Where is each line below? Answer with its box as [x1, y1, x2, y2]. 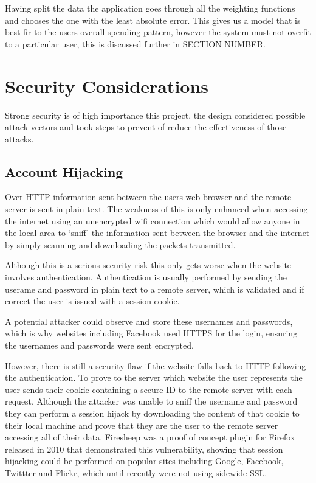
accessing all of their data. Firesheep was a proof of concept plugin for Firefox [5, 431, 295, 443]
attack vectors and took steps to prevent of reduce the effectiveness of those [5, 120, 287, 133]
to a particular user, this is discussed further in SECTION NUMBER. [5, 37, 266, 50]
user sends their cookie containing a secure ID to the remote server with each [5, 383, 292, 395]
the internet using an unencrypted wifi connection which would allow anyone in [5, 214, 300, 227]
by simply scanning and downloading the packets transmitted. [5, 238, 236, 251]
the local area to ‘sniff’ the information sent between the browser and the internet [5, 226, 310, 239]
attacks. [5, 132, 34, 145]
